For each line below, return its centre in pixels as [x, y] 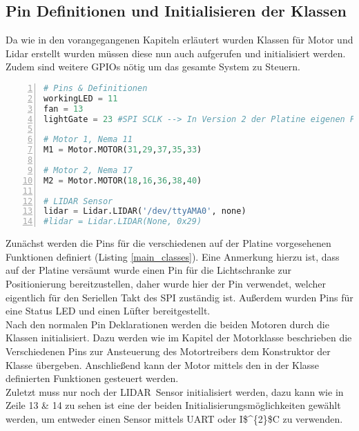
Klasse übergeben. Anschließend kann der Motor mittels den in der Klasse [163, 364]
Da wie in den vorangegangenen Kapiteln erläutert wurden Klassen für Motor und [179, 40]
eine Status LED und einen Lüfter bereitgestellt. [108, 311]
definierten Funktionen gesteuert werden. [92, 378]
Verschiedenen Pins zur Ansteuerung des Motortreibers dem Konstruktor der [168, 351]
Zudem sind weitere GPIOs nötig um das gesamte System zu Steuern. [153, 67]
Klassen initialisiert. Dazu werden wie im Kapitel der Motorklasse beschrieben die [179, 338]
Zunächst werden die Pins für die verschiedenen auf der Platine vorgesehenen [168, 243]
